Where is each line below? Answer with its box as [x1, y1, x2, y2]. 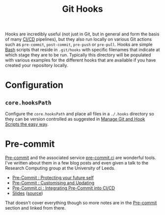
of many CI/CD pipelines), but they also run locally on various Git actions [5, 36, 152, 42]
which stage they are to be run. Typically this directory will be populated [5, 52, 151, 58]
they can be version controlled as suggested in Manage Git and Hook [5, 116, 145, 122]
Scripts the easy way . [5, 121, 49, 127]
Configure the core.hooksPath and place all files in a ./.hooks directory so [5, 111, 154, 117]
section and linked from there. [5, 205, 66, 211]
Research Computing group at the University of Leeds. [5, 165, 115, 171]
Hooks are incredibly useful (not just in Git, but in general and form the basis [5, 31, 160, 37]
